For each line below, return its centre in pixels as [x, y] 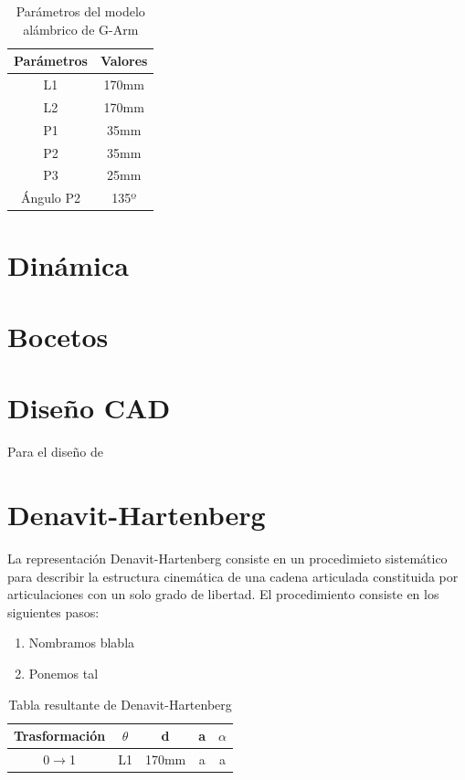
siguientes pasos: [53, 611]
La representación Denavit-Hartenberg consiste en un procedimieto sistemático [227, 558]
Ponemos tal [63, 673]
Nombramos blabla [82, 643]
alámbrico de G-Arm [81, 29]
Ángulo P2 [51, 198]
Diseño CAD [89, 408]
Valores [124, 61]
